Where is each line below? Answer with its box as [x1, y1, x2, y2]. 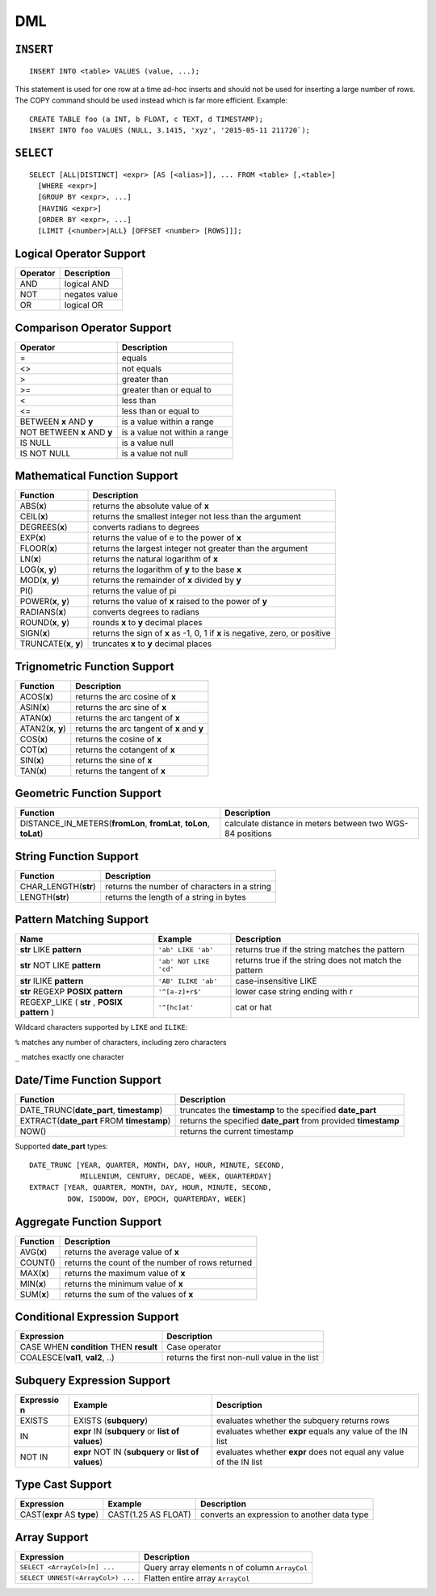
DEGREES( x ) [19, 522, 68, 533]
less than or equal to [121, 405, 199, 416]
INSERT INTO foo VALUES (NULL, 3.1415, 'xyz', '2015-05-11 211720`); [29, 126, 311, 135]
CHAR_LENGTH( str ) [19, 880, 96, 892]
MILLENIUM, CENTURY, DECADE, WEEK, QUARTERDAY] [80, 1171, 272, 1181]
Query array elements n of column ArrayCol [144, 1561, 308, 1573]
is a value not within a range [121, 426, 229, 438]
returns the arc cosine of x [75, 691, 177, 702]
